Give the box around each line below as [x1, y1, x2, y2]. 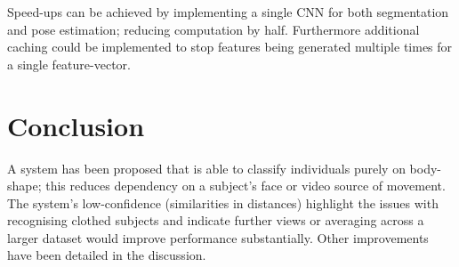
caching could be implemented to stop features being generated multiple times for [7, 37, 453, 56]
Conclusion [7, 107, 145, 143]
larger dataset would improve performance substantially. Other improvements [7, 228, 429, 247]
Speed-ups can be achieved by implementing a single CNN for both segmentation [7, 3, 449, 20]
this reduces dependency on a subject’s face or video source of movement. [45, 176, 446, 195]
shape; [7, 176, 42, 195]
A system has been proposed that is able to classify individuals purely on [7, 158, 406, 177]
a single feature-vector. [7, 54, 131, 73]
